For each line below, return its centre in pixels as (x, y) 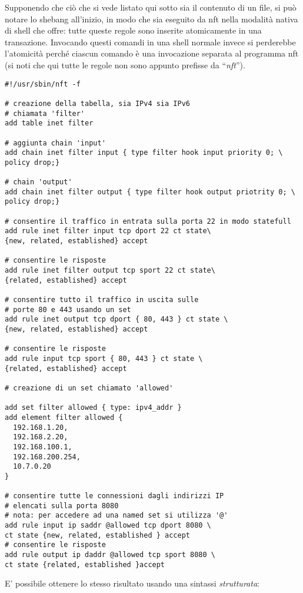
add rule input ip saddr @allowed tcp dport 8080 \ (108, 526)
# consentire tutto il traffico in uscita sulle (102, 300)
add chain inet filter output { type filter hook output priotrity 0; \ (150, 192)
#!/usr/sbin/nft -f (43, 84)
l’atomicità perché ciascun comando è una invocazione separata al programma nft (152, 53)
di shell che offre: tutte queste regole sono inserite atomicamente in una (133, 30)
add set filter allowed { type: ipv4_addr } (93, 408)
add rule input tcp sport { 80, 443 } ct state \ (104, 358)
